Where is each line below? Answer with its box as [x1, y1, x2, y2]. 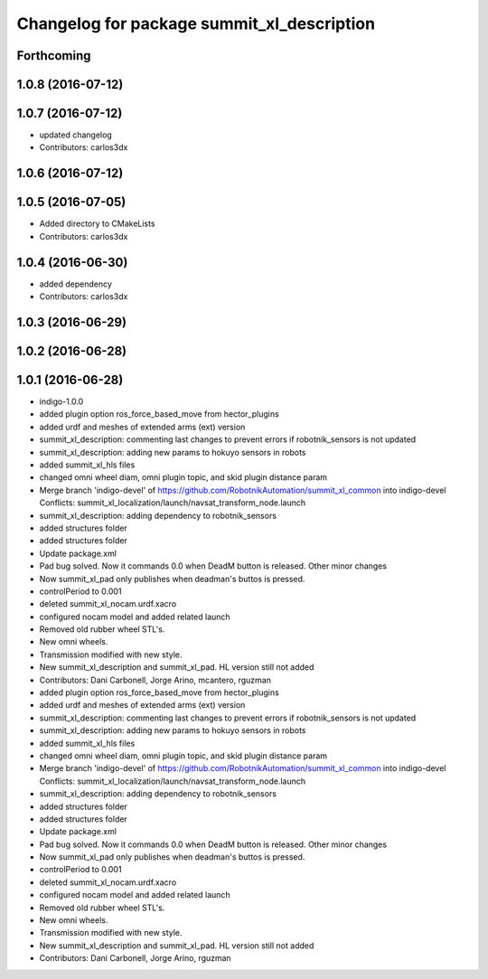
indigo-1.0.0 [39, 396, 84, 407]
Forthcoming [16, 48, 91, 63]
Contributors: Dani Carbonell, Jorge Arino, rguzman [39, 953, 232, 964]
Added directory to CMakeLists [39, 218, 155, 230]
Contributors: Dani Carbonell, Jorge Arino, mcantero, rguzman [39, 674, 271, 685]
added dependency [39, 278, 113, 289]
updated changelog [39, 129, 112, 140]
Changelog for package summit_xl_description [16, 14, 375, 33]
